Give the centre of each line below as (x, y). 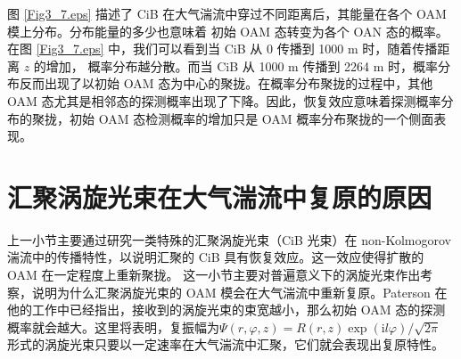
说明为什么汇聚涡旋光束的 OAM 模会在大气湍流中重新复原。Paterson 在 (239, 292)
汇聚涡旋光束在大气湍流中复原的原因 (220, 196)
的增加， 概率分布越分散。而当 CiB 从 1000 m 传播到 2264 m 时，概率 (236, 65)
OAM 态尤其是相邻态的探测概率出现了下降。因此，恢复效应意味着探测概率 (224, 100)
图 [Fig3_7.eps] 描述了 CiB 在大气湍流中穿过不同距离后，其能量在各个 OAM (227, 13)
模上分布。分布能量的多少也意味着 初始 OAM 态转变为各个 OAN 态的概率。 (228, 31)
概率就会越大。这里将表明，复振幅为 (113, 326)
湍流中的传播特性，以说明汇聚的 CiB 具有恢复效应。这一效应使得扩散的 (216, 257)
